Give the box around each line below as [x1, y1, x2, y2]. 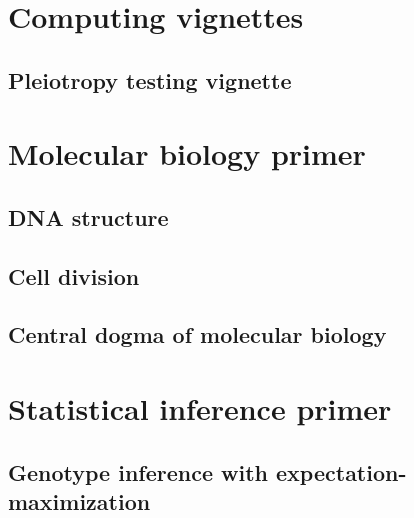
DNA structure [8, 201, 169, 232]
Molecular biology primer [8, 133, 366, 174]
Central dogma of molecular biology [8, 319, 387, 350]
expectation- [276, 456, 407, 487]
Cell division [8, 260, 140, 291]
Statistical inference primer [8, 388, 392, 429]
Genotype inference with [8, 456, 268, 487]
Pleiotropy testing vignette [8, 64, 292, 95]
